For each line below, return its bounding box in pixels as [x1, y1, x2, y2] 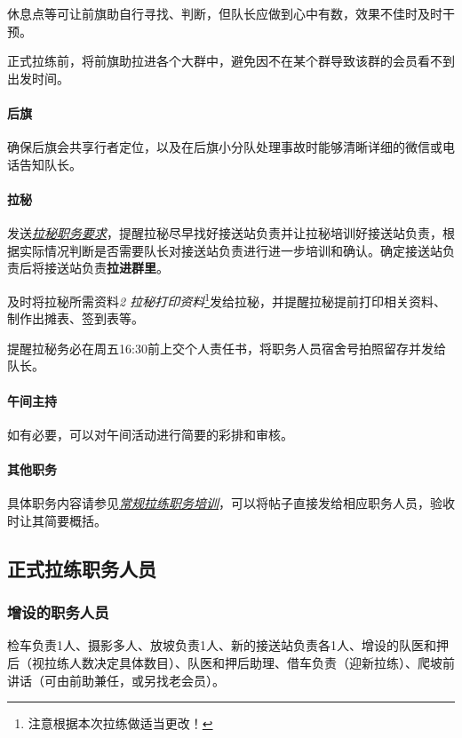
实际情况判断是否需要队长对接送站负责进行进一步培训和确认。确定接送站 [19, 241, 442, 259]
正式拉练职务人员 [7, 554, 156, 582]
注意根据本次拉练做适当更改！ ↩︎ [28, 714, 213, 733]
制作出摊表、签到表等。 [7, 309, 144, 328]
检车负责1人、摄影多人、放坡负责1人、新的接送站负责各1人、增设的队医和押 [7, 636, 449, 655]
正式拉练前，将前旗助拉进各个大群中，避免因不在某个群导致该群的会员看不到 [7, 52, 455, 70]
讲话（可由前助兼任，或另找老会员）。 [7, 671, 225, 689]
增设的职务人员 [7, 601, 109, 623]
